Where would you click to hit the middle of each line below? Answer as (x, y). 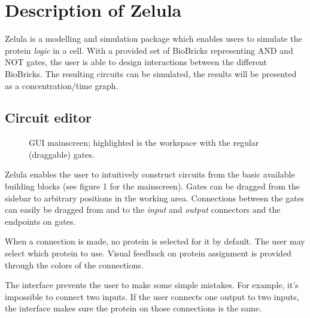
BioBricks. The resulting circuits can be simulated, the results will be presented (151, 73)
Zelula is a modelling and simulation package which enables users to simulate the (154, 39)
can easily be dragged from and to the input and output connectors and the (143, 210)
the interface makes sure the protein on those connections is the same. (133, 308)
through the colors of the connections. (74, 265)
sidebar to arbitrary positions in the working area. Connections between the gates (155, 198)
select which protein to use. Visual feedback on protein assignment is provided (148, 253)
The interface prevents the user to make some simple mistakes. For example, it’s (152, 285)
